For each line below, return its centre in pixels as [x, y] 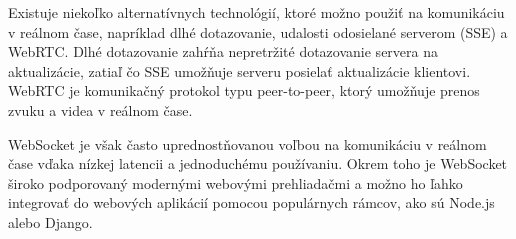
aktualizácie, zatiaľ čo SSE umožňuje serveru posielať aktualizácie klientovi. [239, 70]
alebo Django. [50, 221]
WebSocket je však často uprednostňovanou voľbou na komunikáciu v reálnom [247, 143]
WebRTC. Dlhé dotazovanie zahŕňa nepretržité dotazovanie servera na [223, 51]
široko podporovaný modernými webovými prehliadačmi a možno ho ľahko [235, 182]
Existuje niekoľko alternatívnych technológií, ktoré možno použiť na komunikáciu [256, 12]
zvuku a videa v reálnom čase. [100, 109]
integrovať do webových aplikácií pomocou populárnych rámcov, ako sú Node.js [251, 202]
